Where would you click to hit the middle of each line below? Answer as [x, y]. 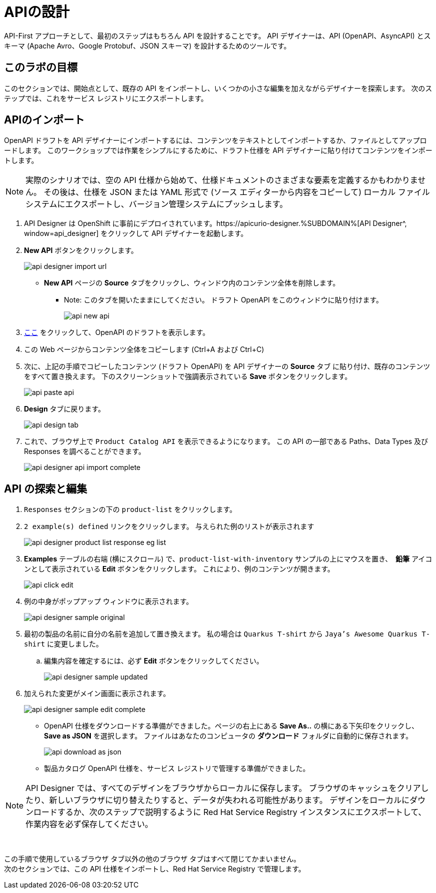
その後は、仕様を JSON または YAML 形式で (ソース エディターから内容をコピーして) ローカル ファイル [237, 192]
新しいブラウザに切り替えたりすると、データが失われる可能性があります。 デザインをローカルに [229, 800]
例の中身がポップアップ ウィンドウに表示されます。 [109, 601]
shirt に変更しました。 [64, 644]
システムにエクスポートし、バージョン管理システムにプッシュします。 [157, 204]
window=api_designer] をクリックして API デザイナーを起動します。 [136, 233]
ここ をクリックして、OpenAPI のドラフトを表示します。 [117, 332]
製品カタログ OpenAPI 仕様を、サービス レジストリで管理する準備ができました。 [177, 768]
